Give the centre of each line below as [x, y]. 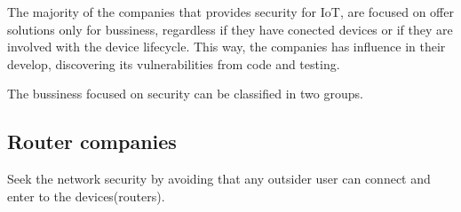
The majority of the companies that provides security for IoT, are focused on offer [230, 12]
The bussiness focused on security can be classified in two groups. [185, 94]
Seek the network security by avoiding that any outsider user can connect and [219, 179]
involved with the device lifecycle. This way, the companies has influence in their [227, 47]
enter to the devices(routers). [86, 196]
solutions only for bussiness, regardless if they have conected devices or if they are [230, 29]
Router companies [92, 141]
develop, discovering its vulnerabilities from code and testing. [174, 63]
